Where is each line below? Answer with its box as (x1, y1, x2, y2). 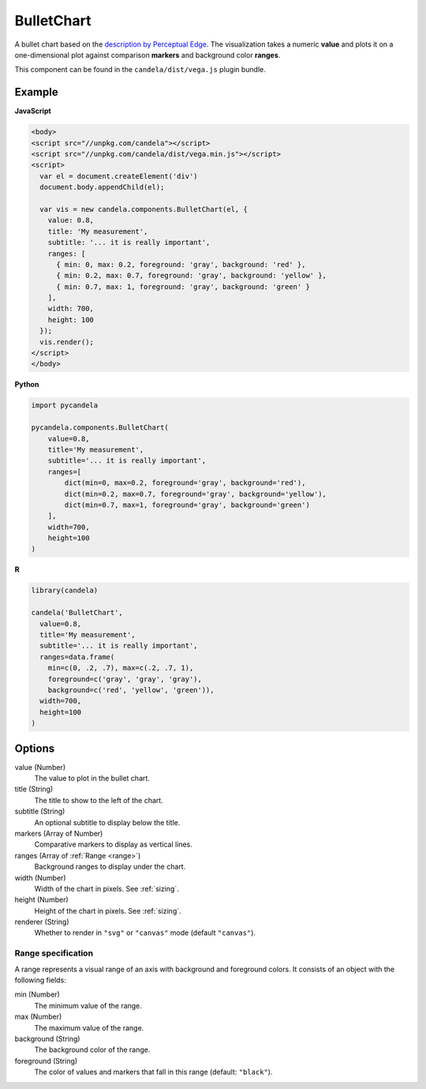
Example (14, 85, 58, 99)
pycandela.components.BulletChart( (31, 423, 169, 432)
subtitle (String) (14, 806, 65, 817)
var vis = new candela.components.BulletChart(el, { (39, 205, 248, 213)
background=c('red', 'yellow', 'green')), (47, 685, 215, 694)
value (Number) (14, 762, 66, 772)
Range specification (14, 948, 94, 959)
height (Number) (14, 895, 69, 904)
